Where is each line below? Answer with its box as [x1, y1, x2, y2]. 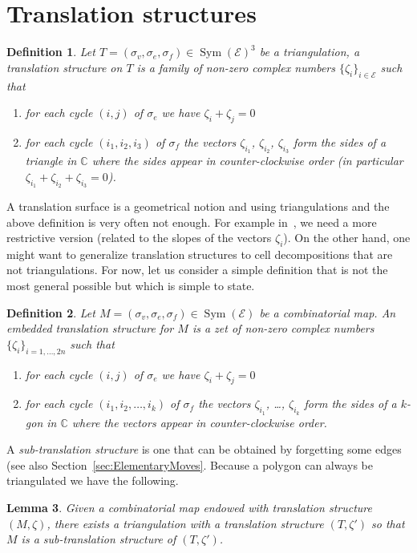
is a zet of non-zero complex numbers [192, 320, 374, 337]
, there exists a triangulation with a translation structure [47, 515, 324, 531]
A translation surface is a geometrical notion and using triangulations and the [6, 197, 390, 214]
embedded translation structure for [6, 320, 174, 337]
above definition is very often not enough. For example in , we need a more [6, 213, 377, 230]
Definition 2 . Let [6, 304, 95, 321]
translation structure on [6, 59, 123, 75]
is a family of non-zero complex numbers [136, 59, 335, 75]
